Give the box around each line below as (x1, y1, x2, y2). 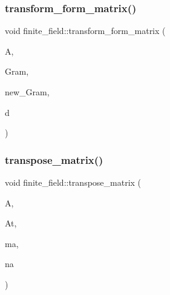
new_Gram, (5, 86, 50, 98)
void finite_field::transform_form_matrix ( (5, 24, 166, 37)
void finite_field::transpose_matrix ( (5, 176, 142, 188)
